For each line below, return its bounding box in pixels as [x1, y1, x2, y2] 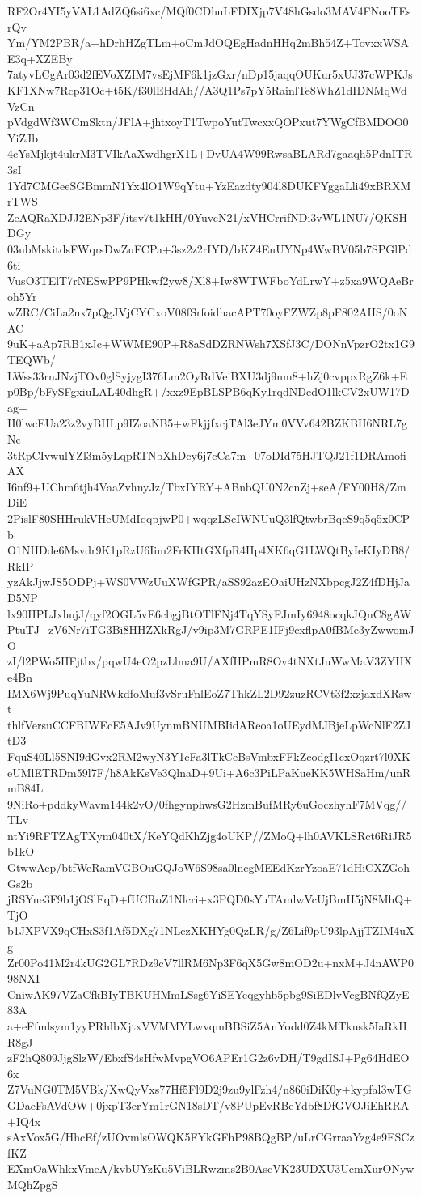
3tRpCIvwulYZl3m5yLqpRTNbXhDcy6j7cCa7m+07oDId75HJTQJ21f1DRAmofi [7, 446, 406, 463]
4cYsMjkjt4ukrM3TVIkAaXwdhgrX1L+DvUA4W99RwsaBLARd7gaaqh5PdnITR [7, 145, 413, 162]
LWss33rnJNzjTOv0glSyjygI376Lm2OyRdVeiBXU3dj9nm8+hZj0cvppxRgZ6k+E [7, 367, 408, 384]
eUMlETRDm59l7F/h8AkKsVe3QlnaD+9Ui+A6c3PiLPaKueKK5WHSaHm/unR [7, 763, 411, 780]
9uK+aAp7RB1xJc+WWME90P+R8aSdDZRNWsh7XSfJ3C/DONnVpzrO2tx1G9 [7, 335, 415, 352]
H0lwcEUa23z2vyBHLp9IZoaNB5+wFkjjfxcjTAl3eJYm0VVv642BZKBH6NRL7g [7, 414, 408, 431]
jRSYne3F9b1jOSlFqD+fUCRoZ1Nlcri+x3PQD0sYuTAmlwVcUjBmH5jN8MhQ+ [7, 890, 413, 907]
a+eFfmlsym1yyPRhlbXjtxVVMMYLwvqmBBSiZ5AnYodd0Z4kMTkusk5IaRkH [7, 1017, 407, 1034]
